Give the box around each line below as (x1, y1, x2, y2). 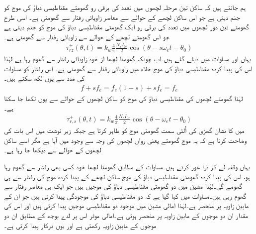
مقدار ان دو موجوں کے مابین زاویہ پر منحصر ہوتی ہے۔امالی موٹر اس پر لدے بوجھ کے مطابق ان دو (4, 210, 248, 220)
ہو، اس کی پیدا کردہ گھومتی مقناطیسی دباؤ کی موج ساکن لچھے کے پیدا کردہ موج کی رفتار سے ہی (4, 171, 250, 181)
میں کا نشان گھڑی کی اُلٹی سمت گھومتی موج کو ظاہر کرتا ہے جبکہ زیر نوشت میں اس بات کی (4, 125, 245, 135)
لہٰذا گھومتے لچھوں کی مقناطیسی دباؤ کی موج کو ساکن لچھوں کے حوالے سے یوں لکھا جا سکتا (4, 93, 243, 103)
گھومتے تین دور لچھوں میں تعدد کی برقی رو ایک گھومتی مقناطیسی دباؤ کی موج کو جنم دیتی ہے (4, 21, 249, 32)
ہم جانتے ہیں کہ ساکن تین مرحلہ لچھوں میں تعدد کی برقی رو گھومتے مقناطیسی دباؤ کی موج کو (4, 2, 246, 12)
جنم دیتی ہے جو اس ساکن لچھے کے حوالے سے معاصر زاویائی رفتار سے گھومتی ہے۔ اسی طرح (4, 11, 241, 22)
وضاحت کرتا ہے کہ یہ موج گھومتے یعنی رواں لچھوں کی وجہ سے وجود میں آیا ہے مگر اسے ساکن (4, 134, 247, 145)
